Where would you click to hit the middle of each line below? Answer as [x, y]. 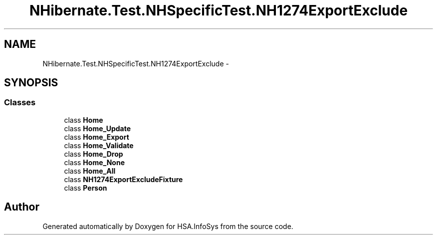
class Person [86, 188]
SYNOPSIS [31, 83]
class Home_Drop [94, 154]
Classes [20, 103]
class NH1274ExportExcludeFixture [123, 179]
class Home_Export [97, 137]
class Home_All [90, 171]
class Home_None [94, 162]
